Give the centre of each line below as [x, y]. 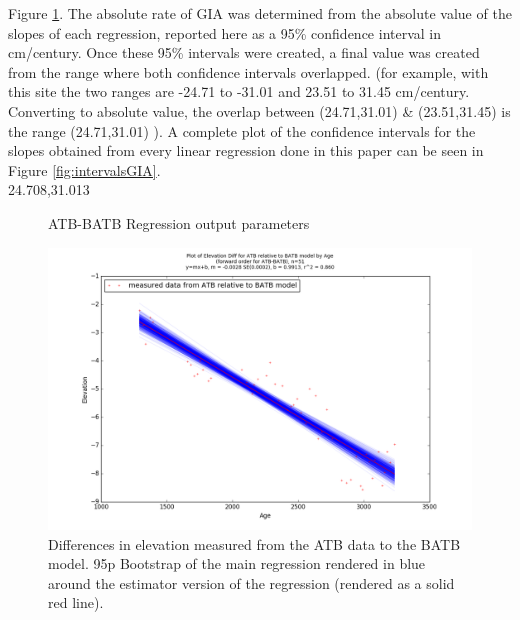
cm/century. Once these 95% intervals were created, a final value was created [244, 52]
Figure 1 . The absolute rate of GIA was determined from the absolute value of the [260, 13]
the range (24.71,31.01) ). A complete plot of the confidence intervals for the [242, 130]
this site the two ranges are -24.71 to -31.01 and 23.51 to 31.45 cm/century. [239, 91]
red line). [76, 602]
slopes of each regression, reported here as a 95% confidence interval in [225, 32]
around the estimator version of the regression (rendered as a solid [251, 582]
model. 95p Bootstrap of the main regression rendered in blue [237, 563]
